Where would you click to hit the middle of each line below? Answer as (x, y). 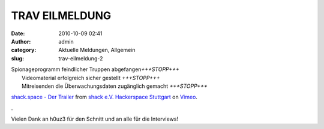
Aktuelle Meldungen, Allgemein (97, 50)
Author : (21, 41)
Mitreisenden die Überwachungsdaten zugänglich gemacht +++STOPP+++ (115, 86)
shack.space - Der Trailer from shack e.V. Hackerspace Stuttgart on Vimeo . (104, 97)
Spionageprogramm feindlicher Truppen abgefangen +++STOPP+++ (95, 69)
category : (24, 50)
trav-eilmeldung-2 (81, 58)
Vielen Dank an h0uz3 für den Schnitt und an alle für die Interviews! (95, 119)
